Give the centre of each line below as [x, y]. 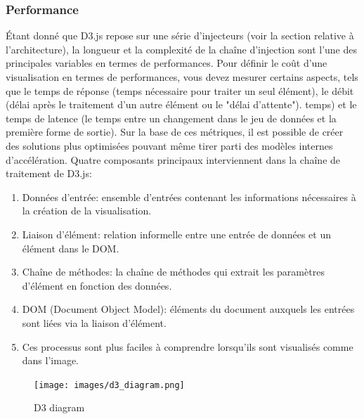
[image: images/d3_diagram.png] [109, 385]
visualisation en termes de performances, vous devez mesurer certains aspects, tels [182, 77]
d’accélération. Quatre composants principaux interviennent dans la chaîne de [173, 159]
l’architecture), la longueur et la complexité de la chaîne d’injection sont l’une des [181, 49]
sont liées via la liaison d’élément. [94, 322]
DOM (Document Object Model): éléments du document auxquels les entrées [188, 309]
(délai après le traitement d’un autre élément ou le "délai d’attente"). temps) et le [181, 104]
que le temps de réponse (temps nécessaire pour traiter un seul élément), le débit [180, 90]
